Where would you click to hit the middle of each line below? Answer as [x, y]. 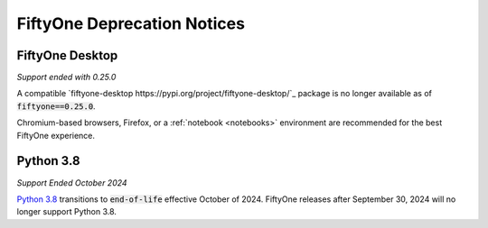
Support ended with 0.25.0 [66, 78]
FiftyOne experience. [56, 135]
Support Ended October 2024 [72, 182]
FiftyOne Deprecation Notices [131, 23]
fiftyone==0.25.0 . [56, 106]
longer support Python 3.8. [67, 212]
